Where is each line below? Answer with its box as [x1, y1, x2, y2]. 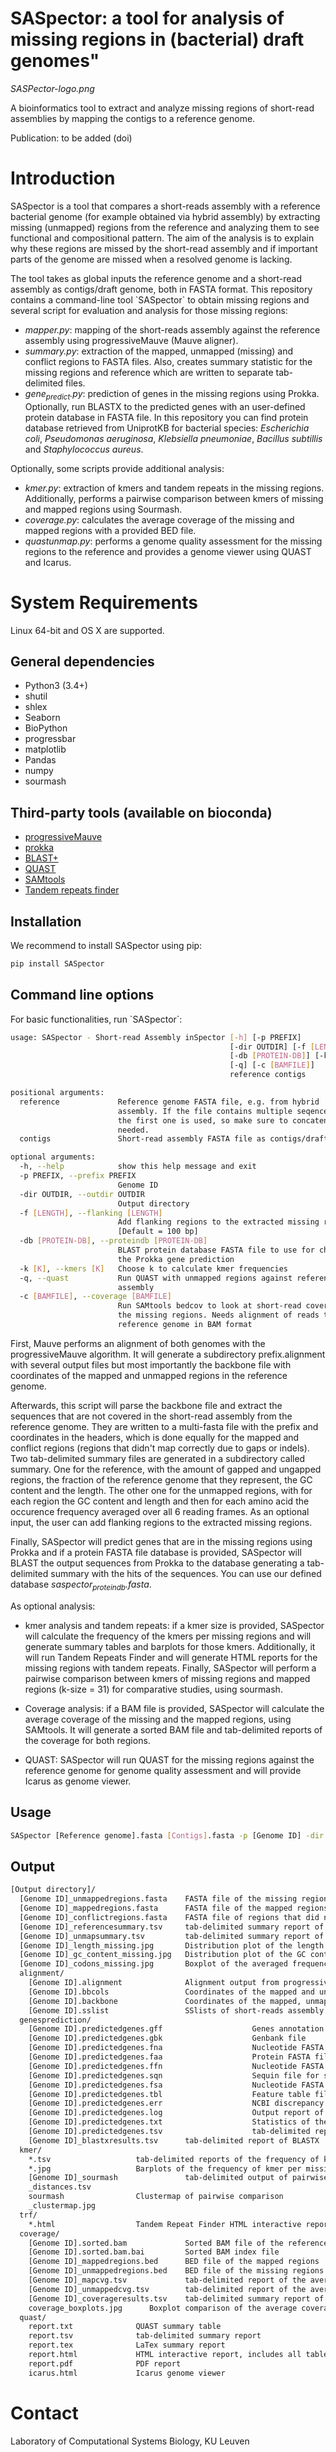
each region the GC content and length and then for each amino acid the [10, 1495, 310, 1507]
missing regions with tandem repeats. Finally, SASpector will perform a [24, 1662, 317, 1674]
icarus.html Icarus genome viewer [28, 2368, 226, 2378]
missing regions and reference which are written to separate [24, 366, 274, 378]
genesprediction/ [19, 2015, 92, 2025]
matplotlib [24, 743, 67, 756]
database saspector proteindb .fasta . [10, 1578, 152, 1592]
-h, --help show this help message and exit [19, 1162, 257, 1172]
